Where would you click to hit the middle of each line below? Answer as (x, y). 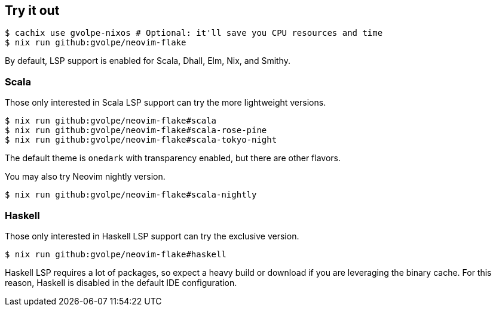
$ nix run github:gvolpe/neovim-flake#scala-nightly (131, 195)
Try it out (32, 10)
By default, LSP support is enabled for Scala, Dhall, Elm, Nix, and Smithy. (148, 61)
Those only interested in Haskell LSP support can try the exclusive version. (152, 236)
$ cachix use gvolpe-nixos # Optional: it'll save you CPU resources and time (194, 33)
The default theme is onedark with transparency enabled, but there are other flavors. (173, 158)
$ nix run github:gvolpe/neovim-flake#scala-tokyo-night (141, 140)
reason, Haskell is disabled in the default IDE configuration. (121, 282)
